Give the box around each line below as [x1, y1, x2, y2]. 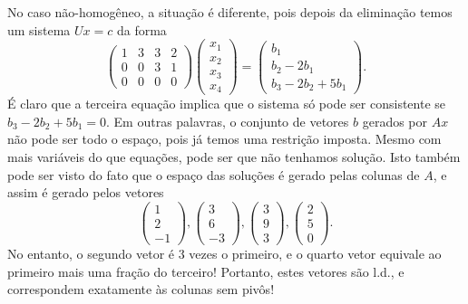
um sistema [7, 20, 71, 39]
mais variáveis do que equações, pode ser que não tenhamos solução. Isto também [7, 147, 461, 166]
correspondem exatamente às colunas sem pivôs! [7, 280, 275, 299]
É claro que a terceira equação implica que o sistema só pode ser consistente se [7, 94, 446, 113]
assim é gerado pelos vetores [7, 183, 164, 202]
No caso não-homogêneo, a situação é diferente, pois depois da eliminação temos [7, 3, 453, 21]
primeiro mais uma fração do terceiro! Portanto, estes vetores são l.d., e [7, 261, 405, 280]
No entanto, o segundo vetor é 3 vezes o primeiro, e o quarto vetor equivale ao [7, 243, 442, 262]
